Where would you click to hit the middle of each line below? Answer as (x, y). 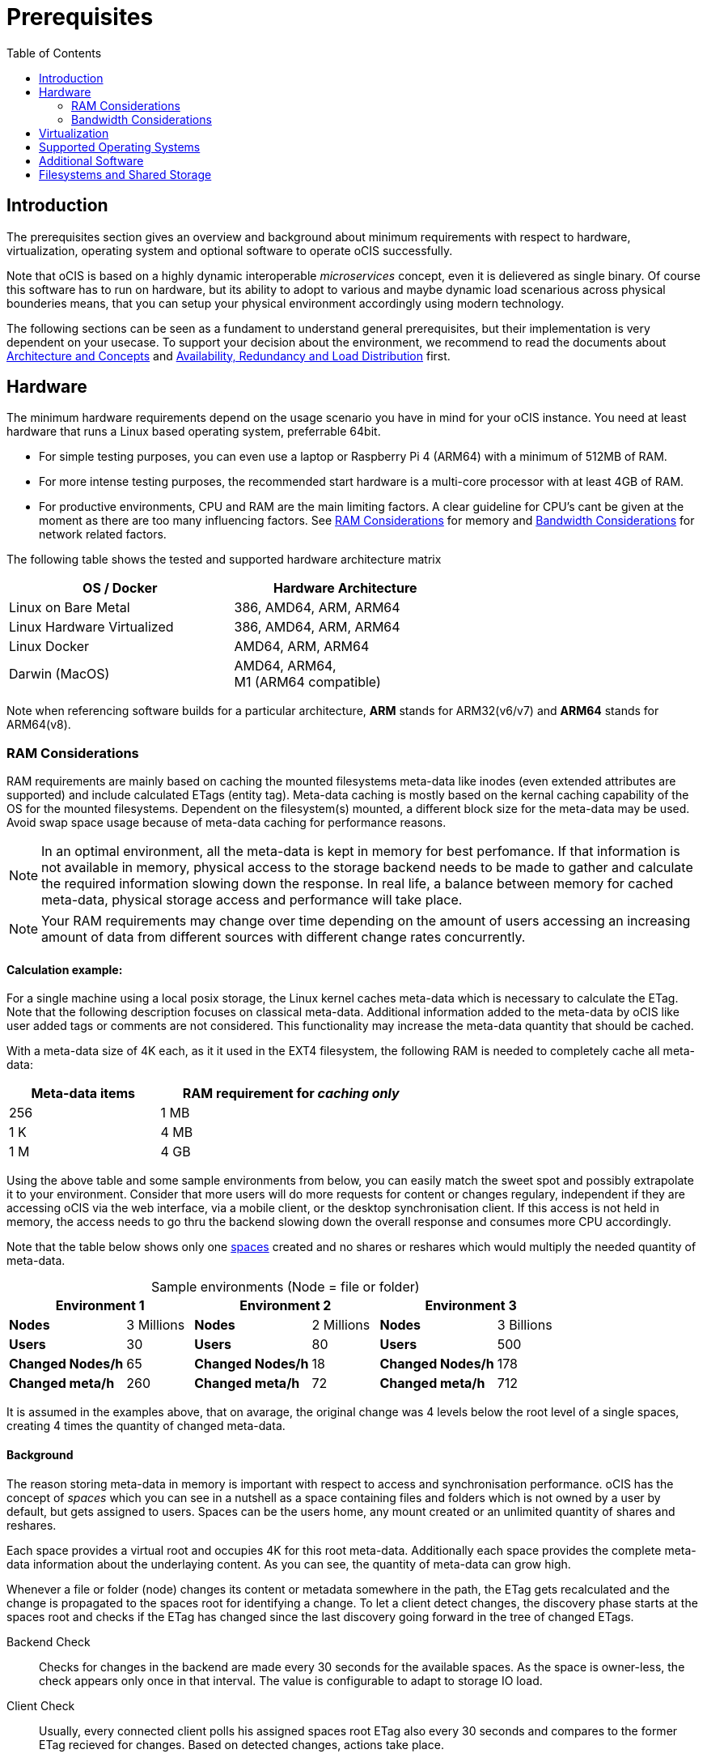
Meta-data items (83, 1094)
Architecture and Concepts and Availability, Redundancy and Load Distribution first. (229, 355)
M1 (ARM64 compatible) (307, 682)
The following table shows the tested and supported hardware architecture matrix (224, 560)
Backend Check (49, 1641)
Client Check (41, 1705)
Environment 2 (286, 1306)
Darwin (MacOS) (59, 674)
